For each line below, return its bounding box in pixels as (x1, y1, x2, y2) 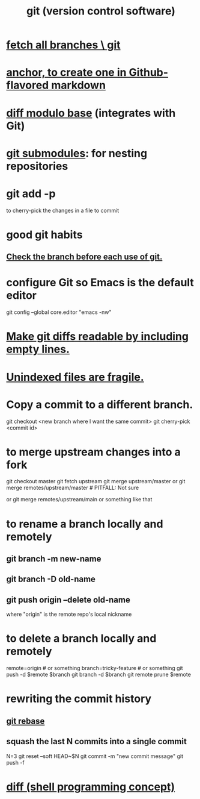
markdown (50, 78, 106, 92)
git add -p (6, 187, 56, 200)
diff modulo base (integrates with (6, 106, 176, 120)
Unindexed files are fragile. (6, 370, 144, 384)
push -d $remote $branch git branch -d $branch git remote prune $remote (6, 671, 191, 678)
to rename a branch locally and (6, 517, 163, 531)
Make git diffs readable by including (6, 330, 189, 343)
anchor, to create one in (6, 66, 127, 80)
